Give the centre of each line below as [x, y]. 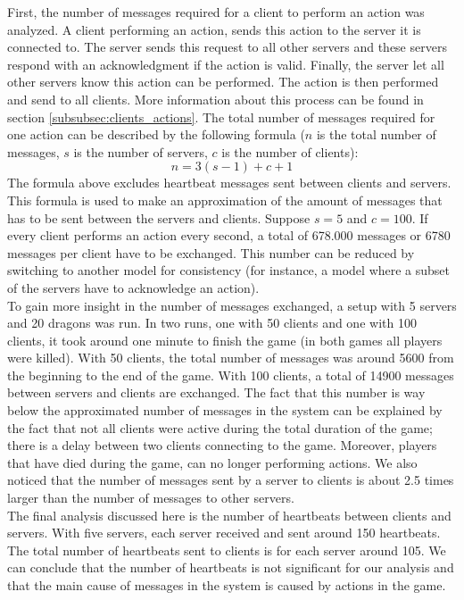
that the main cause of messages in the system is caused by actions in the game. [227, 585]
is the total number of [376, 134]
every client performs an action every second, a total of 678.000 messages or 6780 [229, 235]
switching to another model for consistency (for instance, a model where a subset [229, 270]
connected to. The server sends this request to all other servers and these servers [227, 47]
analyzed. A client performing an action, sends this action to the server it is [214, 29]
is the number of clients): [290, 151]
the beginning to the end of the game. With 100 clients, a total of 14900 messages [231, 375]
